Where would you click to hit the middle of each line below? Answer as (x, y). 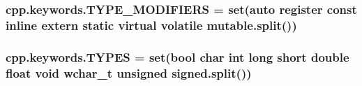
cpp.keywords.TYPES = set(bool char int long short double (178, 57)
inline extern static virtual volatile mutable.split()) (151, 25)
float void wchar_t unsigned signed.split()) (129, 72)
